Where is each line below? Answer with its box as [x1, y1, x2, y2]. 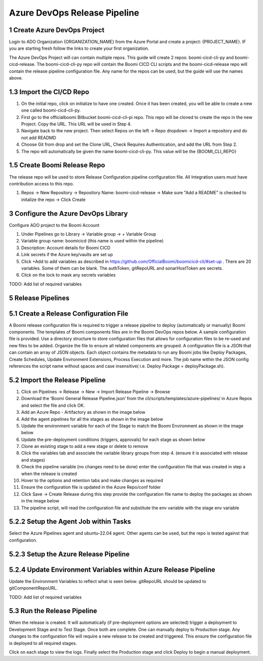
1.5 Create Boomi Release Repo [9, 161, 105, 169]
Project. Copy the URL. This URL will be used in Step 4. [21, 121, 131, 127]
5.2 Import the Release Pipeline [9, 376, 106, 384]
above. [9, 75, 23, 81]
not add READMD [21, 135, 56, 140]
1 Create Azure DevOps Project [9, 26, 105, 34]
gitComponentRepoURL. [9, 585, 58, 591]
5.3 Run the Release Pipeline [9, 607, 97, 615]
